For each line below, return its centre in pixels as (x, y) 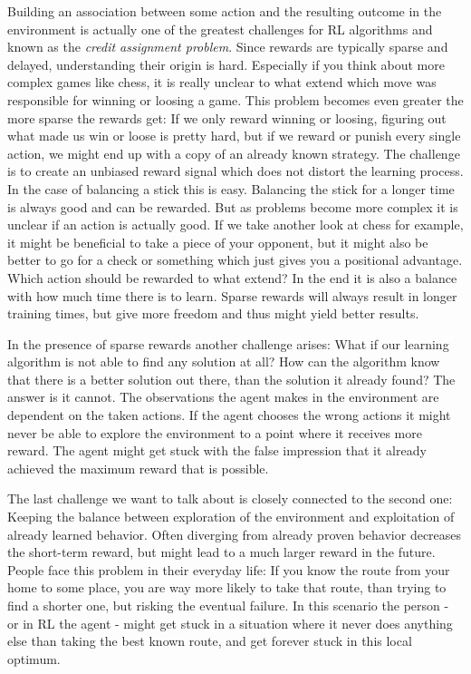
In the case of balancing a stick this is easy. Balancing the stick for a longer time (231, 188)
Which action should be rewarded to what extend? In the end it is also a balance (232, 277)
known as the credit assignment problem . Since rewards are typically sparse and (228, 47)
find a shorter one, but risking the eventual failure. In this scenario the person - (228, 605)
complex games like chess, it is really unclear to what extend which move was (222, 82)
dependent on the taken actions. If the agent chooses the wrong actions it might (229, 415)
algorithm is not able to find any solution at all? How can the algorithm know (224, 361)
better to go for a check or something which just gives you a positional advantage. (235, 260)
